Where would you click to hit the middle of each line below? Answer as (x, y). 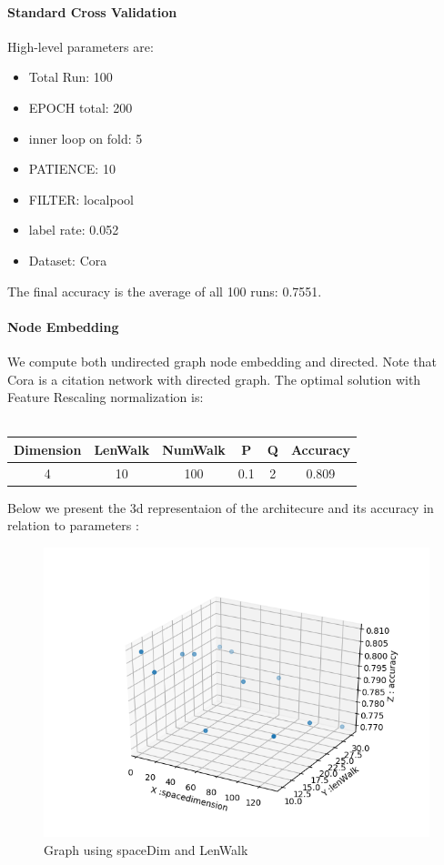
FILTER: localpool (81, 199)
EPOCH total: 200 (81, 107)
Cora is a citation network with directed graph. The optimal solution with (214, 379)
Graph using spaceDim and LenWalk (146, 849)
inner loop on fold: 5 (86, 138)
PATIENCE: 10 (72, 169)
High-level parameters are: (81, 46)
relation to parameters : (73, 525)
